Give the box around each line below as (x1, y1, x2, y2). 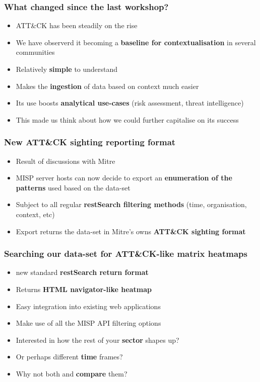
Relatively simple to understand (16, 64, 118, 74)
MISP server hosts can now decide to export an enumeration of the (16, 172, 232, 183)
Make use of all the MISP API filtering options (16, 318, 161, 328)
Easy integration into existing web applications (16, 301, 161, 311)
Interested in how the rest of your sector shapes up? (16, 334, 179, 345)
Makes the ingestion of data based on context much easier (16, 80, 199, 91)
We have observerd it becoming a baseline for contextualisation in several (16, 37, 256, 47)
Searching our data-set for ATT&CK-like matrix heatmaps (4, 247, 247, 260)
